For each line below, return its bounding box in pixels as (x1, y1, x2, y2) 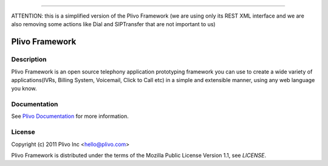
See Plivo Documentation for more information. (11, 112, 129, 120)
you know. (11, 85, 37, 92)
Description (11, 55, 47, 64)
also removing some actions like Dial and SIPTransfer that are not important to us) (11, 21, 216, 28)
